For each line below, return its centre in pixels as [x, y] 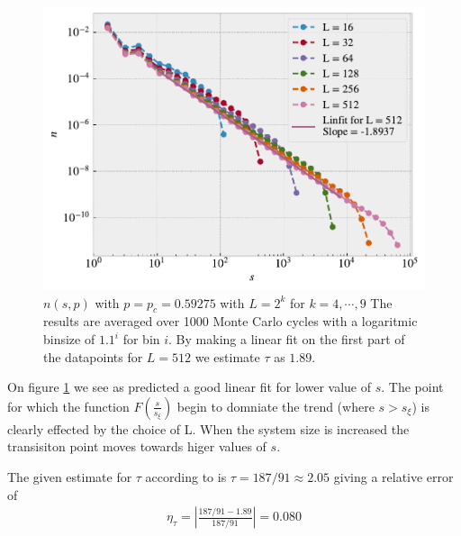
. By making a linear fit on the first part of [287, 339]
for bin [141, 339]
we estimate [227, 356]
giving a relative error [393, 477]
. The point [412, 387]
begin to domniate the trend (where [276, 406]
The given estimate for [70, 477]
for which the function [68, 406]
